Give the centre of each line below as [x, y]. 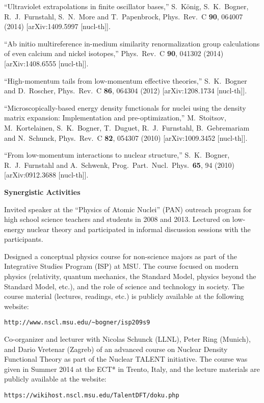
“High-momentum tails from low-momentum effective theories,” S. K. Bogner [126, 80]
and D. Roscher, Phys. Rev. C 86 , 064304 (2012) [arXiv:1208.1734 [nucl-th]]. [126, 91]
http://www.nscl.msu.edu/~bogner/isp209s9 [77, 323]
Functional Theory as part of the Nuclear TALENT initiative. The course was [126, 359]
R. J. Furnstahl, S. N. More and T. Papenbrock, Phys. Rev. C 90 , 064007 [124, 16]
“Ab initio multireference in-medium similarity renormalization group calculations [132, 43]
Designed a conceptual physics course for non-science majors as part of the [121, 256]
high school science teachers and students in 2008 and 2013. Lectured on [117, 219]
